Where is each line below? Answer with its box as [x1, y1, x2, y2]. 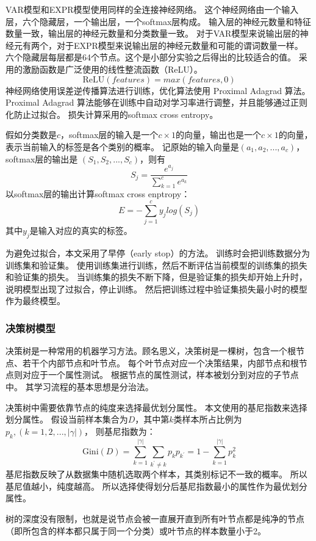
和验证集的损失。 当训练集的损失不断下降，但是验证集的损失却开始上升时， [5, 270, 307, 283]
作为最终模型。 [5, 294, 65, 307]
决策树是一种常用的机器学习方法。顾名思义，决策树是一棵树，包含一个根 [5, 344, 296, 357]
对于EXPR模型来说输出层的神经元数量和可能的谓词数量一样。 [56, 38, 303, 51]
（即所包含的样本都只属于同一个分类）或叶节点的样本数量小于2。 [5, 524, 266, 537]
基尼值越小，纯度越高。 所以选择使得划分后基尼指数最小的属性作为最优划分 [5, 479, 307, 492]
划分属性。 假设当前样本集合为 [5, 413, 128, 426]
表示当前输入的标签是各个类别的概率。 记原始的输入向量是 [5, 140, 239, 153]
